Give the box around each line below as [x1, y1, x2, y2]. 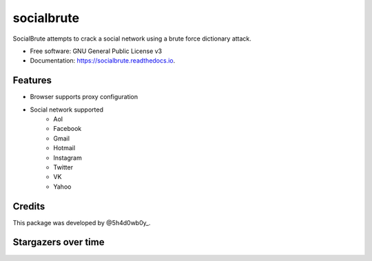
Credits [12, 200, 45, 212]
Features [12, 74, 52, 86]
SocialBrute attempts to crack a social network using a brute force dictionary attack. [12, 34, 251, 43]
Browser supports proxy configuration [30, 93, 138, 101]
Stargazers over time [12, 236, 105, 248]
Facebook [53, 125, 82, 133]
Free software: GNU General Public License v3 [30, 47, 163, 55]
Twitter [53, 163, 74, 171]
